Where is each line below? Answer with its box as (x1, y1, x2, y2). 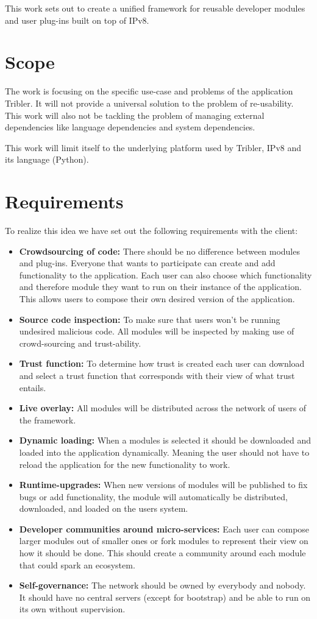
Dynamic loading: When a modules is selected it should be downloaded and (19, 434, 311, 447)
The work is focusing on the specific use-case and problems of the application (5, 85, 293, 97)
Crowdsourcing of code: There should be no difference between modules (19, 244, 300, 257)
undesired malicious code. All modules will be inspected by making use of (19, 325, 294, 338)
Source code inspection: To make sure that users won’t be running (19, 313, 280, 325)
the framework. (19, 413, 76, 426)
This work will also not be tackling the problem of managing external (5, 108, 265, 121)
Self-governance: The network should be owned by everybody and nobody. (19, 579, 306, 592)
